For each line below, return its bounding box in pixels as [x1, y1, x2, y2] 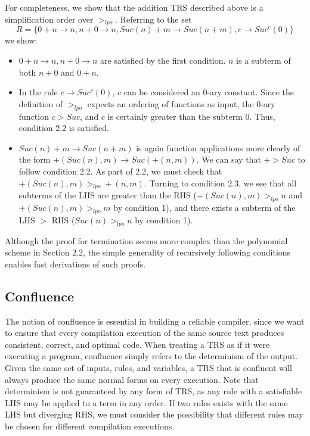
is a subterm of [236, 54, 291, 66]
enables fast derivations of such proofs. [5, 257, 146, 270]
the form [18, 153, 51, 166]
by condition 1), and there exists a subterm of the [113, 201, 296, 214]
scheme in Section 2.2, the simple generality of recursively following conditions [5, 246, 291, 259]
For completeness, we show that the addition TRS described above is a [5, 1, 263, 13]
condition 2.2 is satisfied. [18, 122, 109, 134]
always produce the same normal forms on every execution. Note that [5, 373, 259, 385]
